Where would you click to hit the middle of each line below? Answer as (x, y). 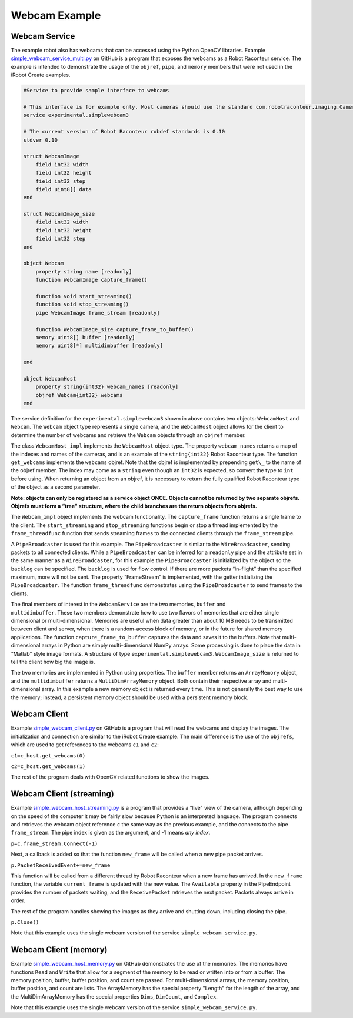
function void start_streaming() (84, 296)
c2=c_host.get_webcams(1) (48, 767)
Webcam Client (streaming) (62, 794)
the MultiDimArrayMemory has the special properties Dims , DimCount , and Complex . (114, 996)
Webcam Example (56, 15)
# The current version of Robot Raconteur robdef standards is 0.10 (124, 132)
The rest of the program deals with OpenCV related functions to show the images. (110, 777)
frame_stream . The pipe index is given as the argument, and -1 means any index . (111, 833)
